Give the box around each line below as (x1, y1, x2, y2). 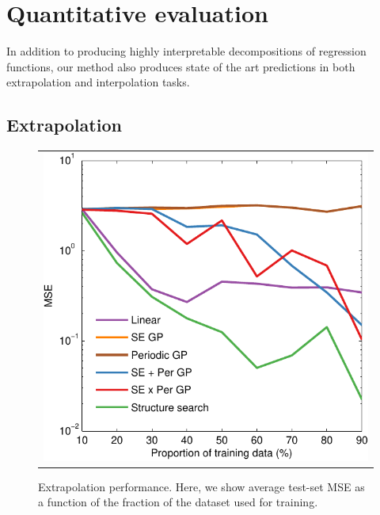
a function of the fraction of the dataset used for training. (38, 494, 318, 510)
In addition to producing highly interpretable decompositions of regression (6, 43, 367, 59)
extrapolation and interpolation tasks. (6, 74, 190, 90)
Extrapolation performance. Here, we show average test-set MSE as (38, 478, 365, 494)
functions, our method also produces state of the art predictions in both (6, 58, 355, 74)
